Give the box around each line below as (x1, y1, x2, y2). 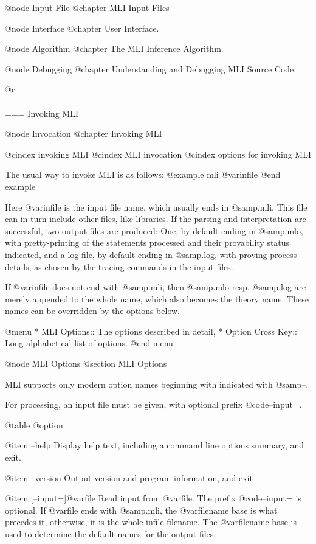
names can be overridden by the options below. (5, 304, 180, 317)
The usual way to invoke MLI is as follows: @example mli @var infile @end (5, 168, 281, 181)
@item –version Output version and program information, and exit (5, 471, 253, 484)
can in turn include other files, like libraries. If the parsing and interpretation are (5, 212, 306, 225)
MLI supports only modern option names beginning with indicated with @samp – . (5, 377, 309, 390)
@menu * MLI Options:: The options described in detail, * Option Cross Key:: (5, 324, 297, 337)
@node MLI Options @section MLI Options (5, 357, 167, 370)
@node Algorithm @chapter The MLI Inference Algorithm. (5, 42, 224, 55)
